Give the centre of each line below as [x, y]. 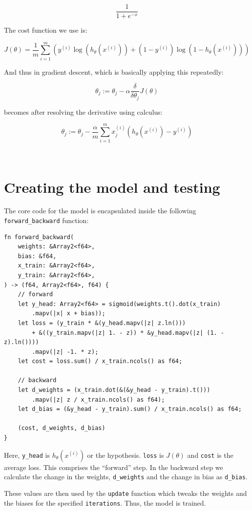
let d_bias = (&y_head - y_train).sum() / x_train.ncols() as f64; [130, 409]
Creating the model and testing [112, 187]
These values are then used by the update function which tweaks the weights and [126, 493]
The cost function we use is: [46, 30]
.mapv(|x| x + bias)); [69, 314]
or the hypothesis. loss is [126, 455]
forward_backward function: [46, 220]
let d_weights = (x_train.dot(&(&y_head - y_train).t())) [114, 390]
